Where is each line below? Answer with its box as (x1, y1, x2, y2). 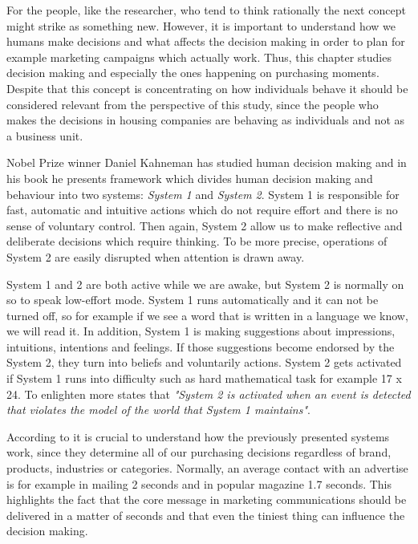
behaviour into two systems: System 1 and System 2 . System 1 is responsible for (6, 185, 400, 202)
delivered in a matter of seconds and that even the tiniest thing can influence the (6, 506, 405, 523)
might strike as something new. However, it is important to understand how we (6, 17, 396, 34)
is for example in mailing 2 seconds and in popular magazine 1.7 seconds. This (6, 475, 392, 492)
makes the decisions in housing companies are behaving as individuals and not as (6, 112, 405, 128)
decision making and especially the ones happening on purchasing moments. (6, 64, 379, 81)
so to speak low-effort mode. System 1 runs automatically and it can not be (6, 291, 379, 308)
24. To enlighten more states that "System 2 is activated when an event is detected (6, 385, 411, 402)
